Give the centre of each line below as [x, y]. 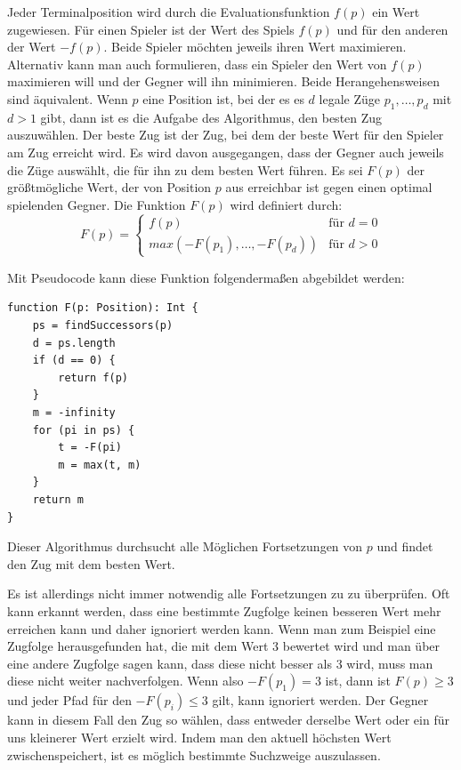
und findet [405, 546]
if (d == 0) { [74, 361]
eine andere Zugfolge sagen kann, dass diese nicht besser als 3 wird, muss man [220, 663]
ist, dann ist [358, 681]
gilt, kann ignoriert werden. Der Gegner [320, 700]
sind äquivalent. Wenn [68, 98]
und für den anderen [392, 29]
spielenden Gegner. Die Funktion [97, 204]
